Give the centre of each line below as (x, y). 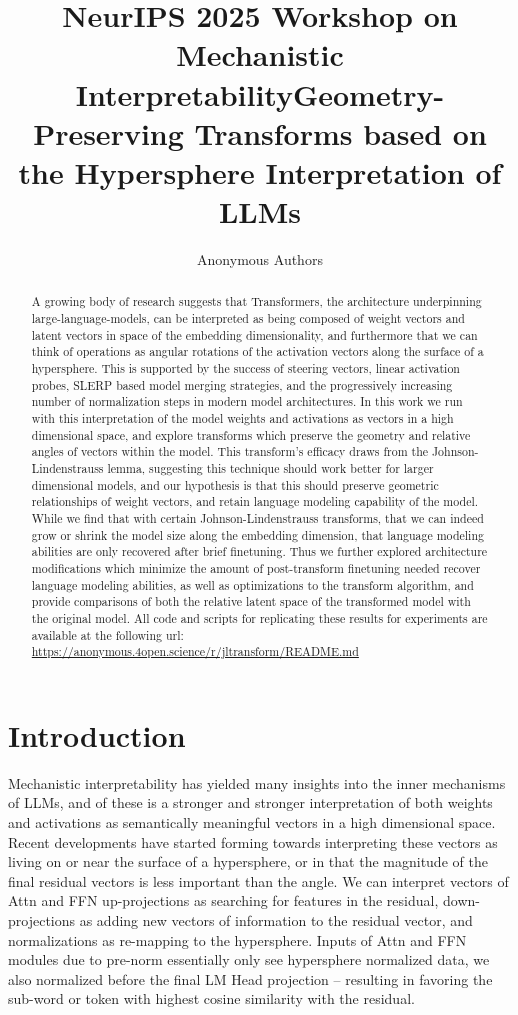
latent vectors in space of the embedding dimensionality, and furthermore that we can (254, 334)
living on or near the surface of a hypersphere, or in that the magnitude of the (248, 861)
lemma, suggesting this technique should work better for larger (270, 468)
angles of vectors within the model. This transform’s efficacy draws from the (230, 451)
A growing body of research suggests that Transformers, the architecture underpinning (256, 301)
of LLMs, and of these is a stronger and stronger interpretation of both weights (250, 802)
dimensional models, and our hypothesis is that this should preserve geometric (235, 484)
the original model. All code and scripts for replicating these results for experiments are (259, 617)
